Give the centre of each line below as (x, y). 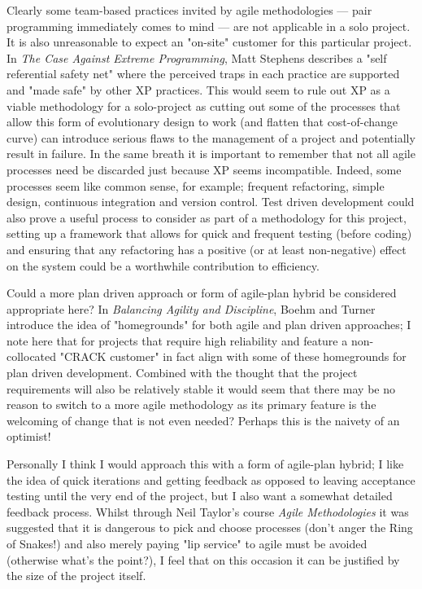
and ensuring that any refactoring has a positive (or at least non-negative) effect (207, 249)
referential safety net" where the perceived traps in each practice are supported (203, 74)
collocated (32, 356)
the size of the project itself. (76, 576)
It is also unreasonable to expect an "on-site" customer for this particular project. (209, 42)
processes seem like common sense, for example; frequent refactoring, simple (196, 185)
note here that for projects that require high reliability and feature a (177, 340)
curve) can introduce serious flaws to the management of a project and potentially (211, 137)
